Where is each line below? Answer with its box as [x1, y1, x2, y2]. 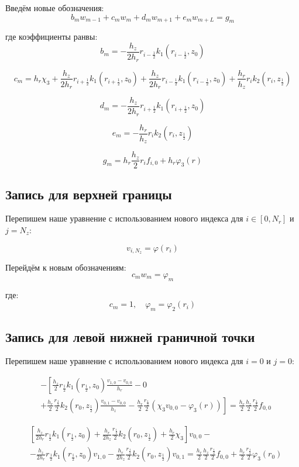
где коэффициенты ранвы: [5, 30, 98, 43]
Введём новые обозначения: [5, 2, 104, 13]
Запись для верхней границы [5, 185, 172, 203]
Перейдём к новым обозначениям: [5, 261, 126, 274]
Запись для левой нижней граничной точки [5, 327, 255, 345]
